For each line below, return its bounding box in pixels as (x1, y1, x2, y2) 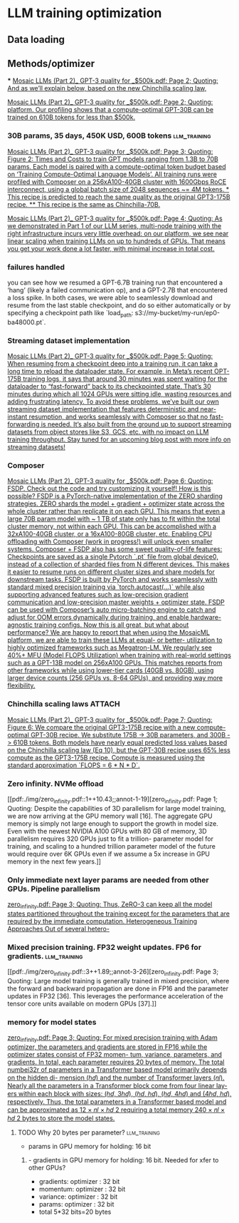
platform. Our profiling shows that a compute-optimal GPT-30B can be (7, 106, 214, 114)
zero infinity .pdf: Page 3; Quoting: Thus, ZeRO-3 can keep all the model (7, 900, 213, 910)
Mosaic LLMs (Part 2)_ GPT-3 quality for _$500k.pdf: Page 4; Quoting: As (7, 214, 223, 222)
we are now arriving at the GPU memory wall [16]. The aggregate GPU (7, 812, 213, 820)
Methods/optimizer (7, 57, 95, 69)
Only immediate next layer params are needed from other (7, 875, 209, 885)
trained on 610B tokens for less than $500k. (7, 113, 136, 122)
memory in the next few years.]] (7, 857, 102, 866)
